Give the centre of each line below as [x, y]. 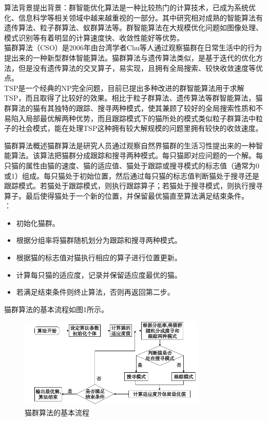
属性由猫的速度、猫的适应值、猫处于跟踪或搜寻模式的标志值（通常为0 [142, 165]
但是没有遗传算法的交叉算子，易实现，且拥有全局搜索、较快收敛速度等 [137, 68]
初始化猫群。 [38, 223]
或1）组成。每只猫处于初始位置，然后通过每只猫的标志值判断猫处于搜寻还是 [132, 175]
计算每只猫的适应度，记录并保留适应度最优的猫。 [99, 274]
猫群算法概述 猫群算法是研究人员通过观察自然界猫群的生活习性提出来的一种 [130, 145]
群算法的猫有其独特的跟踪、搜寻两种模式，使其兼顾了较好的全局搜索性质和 [130, 108]
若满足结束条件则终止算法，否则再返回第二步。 [95, 292]
